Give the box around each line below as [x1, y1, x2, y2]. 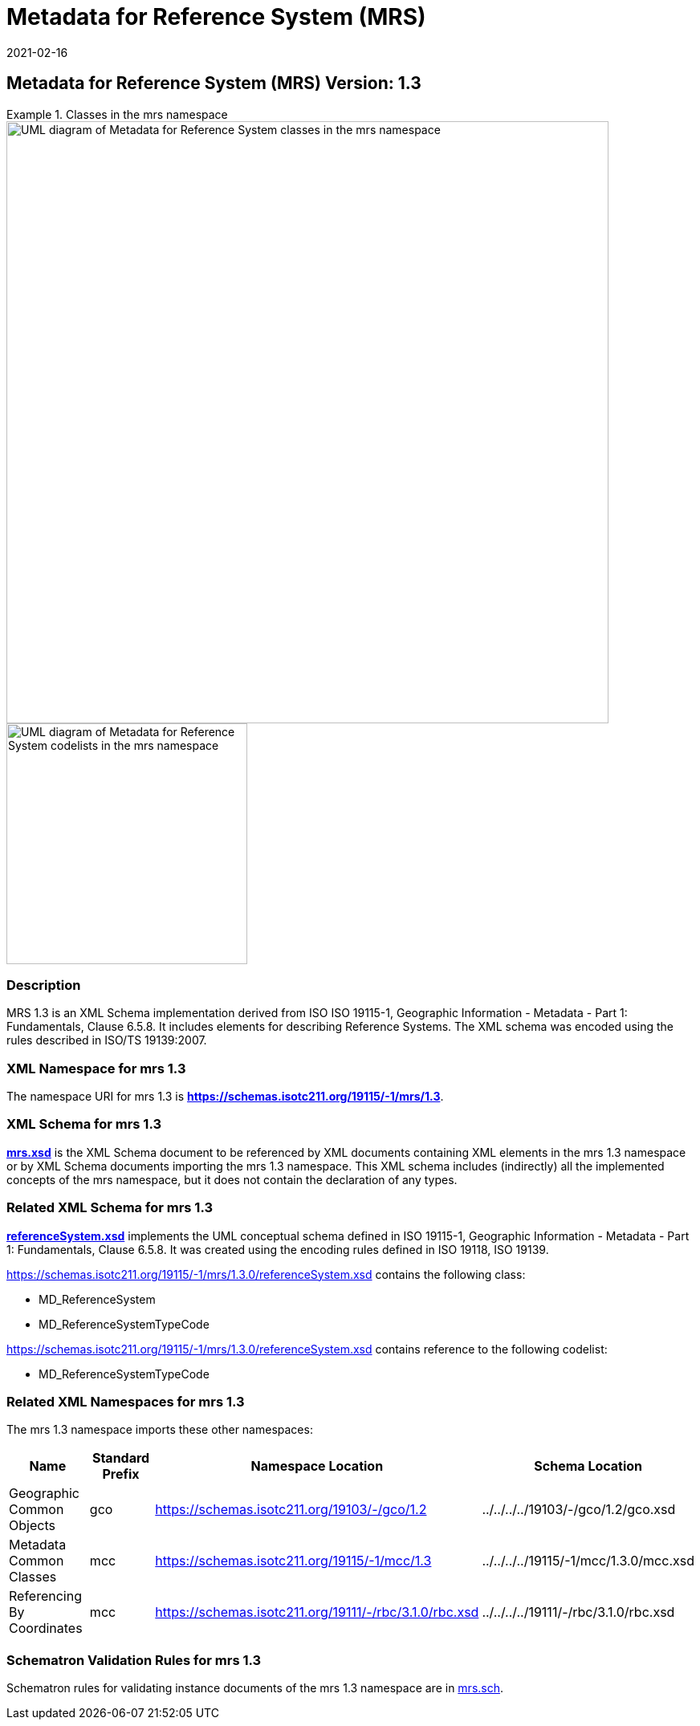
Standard [92, 1450, 150, 1467]
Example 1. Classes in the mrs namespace [6, 107, 228, 121]
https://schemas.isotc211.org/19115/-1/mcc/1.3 [155, 1553, 432, 1569]
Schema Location [534, 1458, 643, 1475]
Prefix [102, 1466, 140, 1483]
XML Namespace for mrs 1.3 [6, 1060, 186, 1077]
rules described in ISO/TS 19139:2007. [6, 1033, 207, 1048]
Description [6, 976, 81, 993]
